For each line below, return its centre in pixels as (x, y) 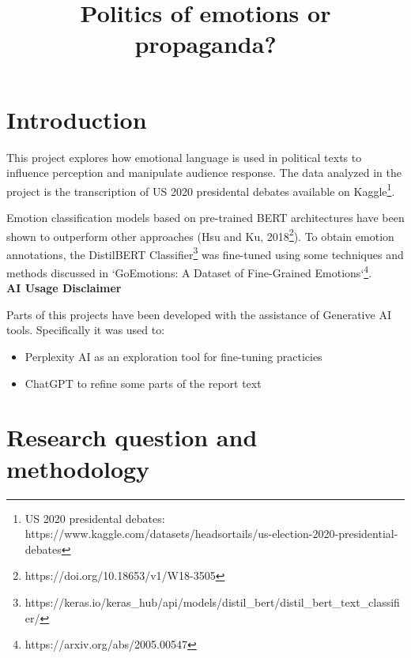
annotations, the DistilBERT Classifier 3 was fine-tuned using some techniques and (205, 253)
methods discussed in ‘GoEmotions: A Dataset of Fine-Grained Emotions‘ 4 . (189, 271)
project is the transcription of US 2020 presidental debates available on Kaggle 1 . (201, 190)
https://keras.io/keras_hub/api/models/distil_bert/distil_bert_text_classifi (212, 602)
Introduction (77, 119)
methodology (78, 468)
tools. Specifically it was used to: (86, 330)
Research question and (132, 437)
